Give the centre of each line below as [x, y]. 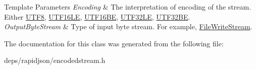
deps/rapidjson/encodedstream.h [55, 60]
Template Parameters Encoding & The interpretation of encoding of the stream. [128, 7]
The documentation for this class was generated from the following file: [114, 43]
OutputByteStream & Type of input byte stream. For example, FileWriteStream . [128, 26]
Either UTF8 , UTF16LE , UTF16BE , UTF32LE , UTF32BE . [97, 16]
